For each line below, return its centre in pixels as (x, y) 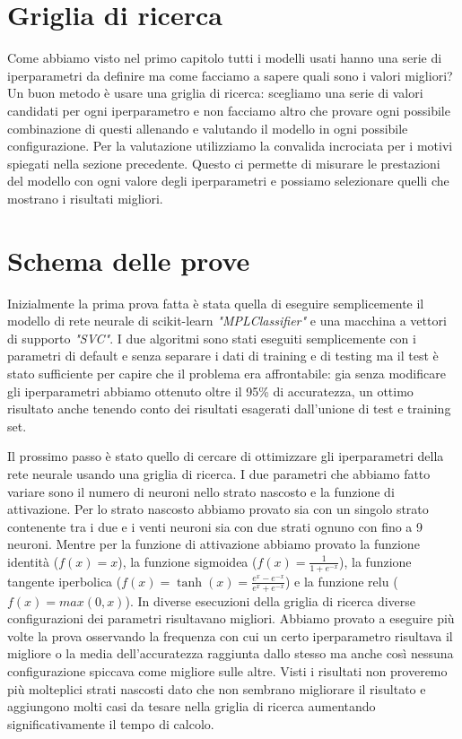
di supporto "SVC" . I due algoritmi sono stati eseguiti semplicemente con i (212, 338)
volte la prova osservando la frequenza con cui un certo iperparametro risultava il (230, 635)
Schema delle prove (129, 260)
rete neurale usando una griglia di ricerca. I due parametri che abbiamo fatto (219, 473)
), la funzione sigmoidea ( (187, 561)
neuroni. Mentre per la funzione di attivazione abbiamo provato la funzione (214, 544)
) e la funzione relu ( (341, 581)
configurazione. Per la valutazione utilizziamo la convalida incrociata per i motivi (230, 146)
